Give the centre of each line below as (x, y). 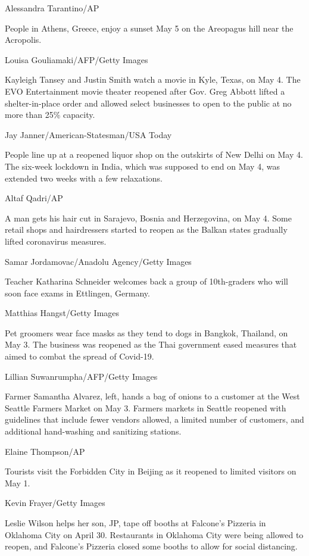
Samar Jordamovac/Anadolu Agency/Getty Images (98, 261)
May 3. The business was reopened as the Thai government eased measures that (151, 344)
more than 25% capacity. (50, 115)
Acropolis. (23, 40)
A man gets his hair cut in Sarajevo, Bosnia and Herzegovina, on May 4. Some (148, 218)
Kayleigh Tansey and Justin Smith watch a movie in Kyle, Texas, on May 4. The (153, 79)
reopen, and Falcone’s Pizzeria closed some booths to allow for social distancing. (151, 546)
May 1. (18, 482)
